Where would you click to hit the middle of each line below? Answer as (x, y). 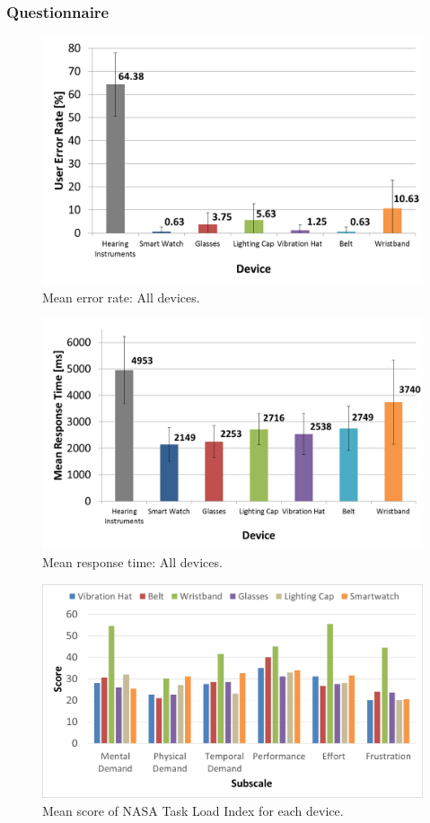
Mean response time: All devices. (132, 562)
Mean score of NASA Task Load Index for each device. (193, 810)
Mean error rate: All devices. (121, 297)
